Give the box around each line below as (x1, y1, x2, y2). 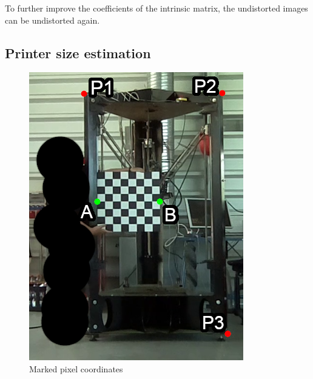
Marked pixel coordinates (29, 362, 123, 375)
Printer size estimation (5, 43, 151, 62)
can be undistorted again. (5, 13, 100, 26)
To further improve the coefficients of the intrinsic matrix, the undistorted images (5, 2, 308, 14)
